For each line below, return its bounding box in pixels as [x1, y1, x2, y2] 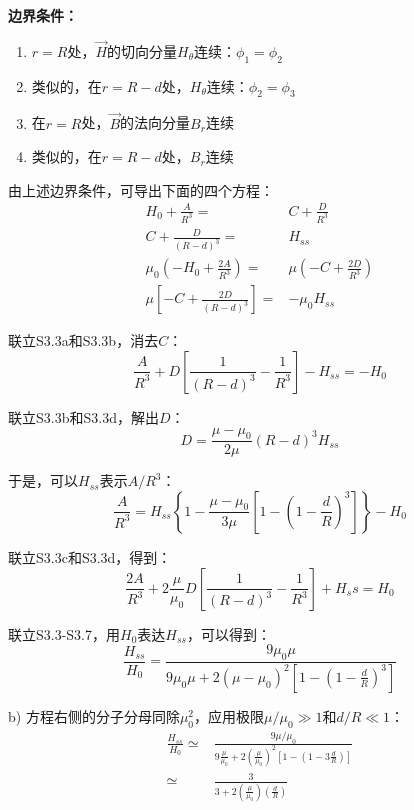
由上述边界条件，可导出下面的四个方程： [8, 179, 274, 200]
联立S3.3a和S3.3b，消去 [8, 330, 159, 351]
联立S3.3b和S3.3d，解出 [8, 406, 159, 427]
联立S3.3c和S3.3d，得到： [8, 546, 172, 567]
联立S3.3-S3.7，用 [8, 623, 121, 644]
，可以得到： [186, 623, 271, 644]
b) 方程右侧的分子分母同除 [8, 705, 180, 726]
